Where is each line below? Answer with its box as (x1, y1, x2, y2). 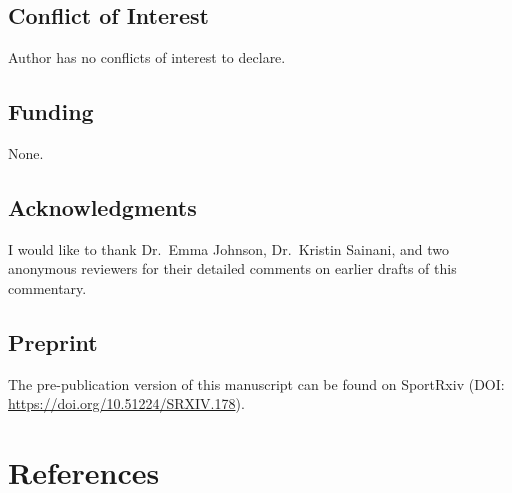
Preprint (8, 326, 98, 357)
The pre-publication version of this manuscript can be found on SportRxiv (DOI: (8, 373, 505, 394)
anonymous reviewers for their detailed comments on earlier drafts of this (8, 258, 457, 279)
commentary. (8, 277, 87, 298)
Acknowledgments (8, 191, 197, 222)
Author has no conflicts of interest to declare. (8, 47, 286, 68)
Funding (8, 96, 94, 127)
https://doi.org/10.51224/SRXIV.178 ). (8, 393, 245, 414)
